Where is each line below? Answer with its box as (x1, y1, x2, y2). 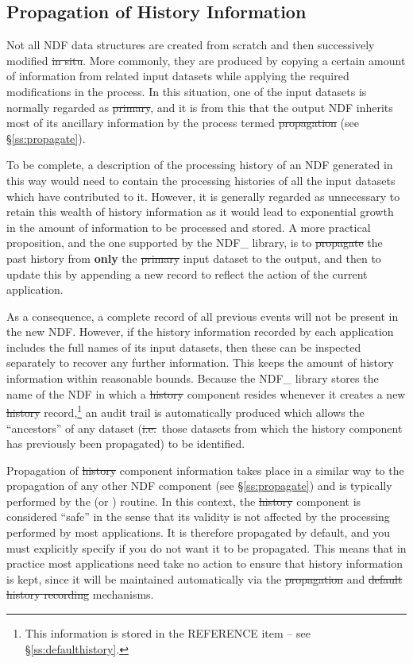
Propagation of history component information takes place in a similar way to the (6, 461, 404, 478)
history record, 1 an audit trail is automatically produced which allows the (6, 402, 365, 420)
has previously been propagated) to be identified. (6, 435, 245, 452)
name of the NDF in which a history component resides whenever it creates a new (6, 385, 406, 402)
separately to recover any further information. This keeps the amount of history (6, 354, 394, 371)
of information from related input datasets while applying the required (6, 67, 349, 84)
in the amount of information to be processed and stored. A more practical (6, 218, 371, 235)
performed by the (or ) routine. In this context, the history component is (6, 492, 361, 509)
